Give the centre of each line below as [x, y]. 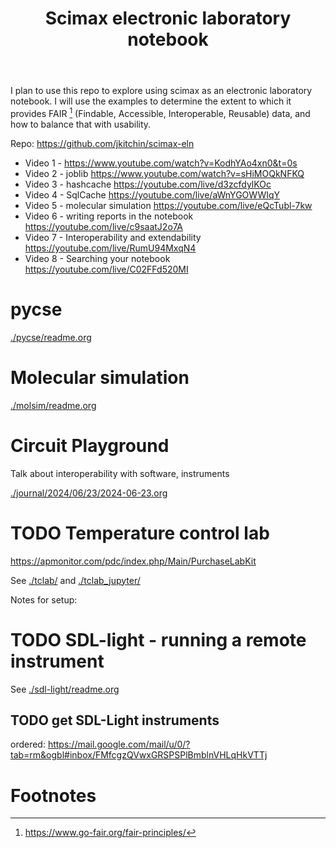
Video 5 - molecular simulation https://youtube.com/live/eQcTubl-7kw [168, 205]
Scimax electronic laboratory [168, 18]
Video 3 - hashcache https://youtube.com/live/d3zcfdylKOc [148, 184]
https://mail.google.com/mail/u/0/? [119, 744]
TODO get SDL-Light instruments [115, 720]
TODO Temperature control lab [140, 533]
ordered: [28, 744]
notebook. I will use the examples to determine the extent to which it [151, 101]
